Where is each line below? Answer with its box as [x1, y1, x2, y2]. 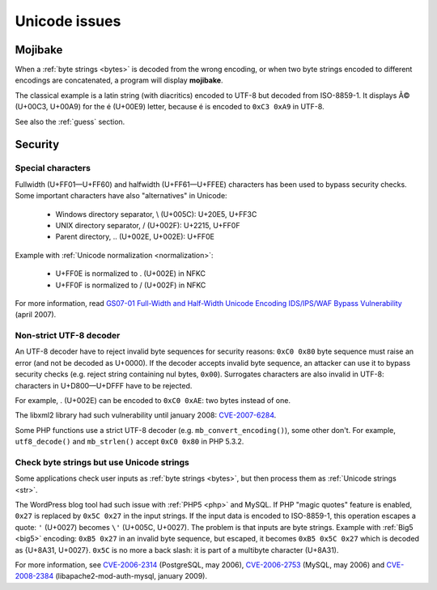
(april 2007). [15, 310, 57, 320]
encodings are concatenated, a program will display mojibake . [15, 75, 223, 85]
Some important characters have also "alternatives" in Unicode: [15, 191, 227, 201]
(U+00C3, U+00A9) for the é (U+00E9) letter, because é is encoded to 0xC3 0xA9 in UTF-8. [15, 102, 325, 112]
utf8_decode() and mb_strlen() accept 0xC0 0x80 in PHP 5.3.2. [15, 437, 244, 447]
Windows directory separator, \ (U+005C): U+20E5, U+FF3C [55, 209, 257, 219]
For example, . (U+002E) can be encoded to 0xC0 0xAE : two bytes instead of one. [15, 396, 291, 405]
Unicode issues [15, 12, 121, 30]
